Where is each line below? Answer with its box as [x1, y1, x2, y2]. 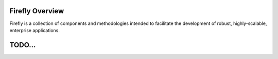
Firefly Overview [9, 7, 64, 15]
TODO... [9, 41, 36, 49]
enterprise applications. [9, 27, 60, 33]
